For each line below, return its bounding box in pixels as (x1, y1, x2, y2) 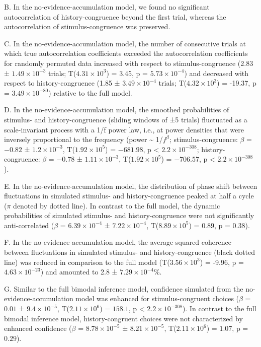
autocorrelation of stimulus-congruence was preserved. (4, 21, 170, 32)
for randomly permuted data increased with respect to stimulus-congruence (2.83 (4, 57, 253, 68)
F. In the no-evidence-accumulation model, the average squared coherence (4, 237, 231, 247)
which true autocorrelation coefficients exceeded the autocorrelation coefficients (4, 48, 248, 58)
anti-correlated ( (4, 220, 54, 230)
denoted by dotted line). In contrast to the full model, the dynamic (13, 200, 220, 211)
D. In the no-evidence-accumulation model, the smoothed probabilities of (4, 104, 229, 115)
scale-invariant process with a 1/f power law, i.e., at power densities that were (4, 124, 244, 134)
